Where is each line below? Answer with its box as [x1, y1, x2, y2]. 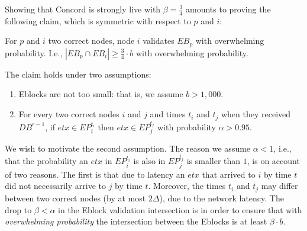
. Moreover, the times [148, 179, 226, 192]
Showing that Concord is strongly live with [5, 3, 161, 15]
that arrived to [202, 168, 256, 180]
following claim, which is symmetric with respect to [5, 14, 191, 27]
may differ [261, 179, 298, 192]
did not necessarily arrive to [5, 179, 106, 192]
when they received [221, 108, 291, 120]
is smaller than [186, 155, 241, 167]
